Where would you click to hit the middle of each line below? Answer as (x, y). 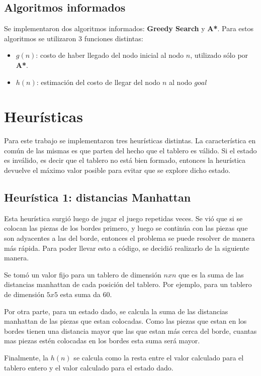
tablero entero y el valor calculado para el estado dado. (89, 367)
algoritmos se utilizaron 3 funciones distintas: (74, 38)
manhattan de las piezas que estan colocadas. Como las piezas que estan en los (125, 321)
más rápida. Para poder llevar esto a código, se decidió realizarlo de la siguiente (127, 248)
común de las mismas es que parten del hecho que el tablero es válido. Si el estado (130, 150)
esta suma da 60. (86, 294)
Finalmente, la (26, 357)
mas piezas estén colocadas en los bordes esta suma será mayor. (102, 341)
